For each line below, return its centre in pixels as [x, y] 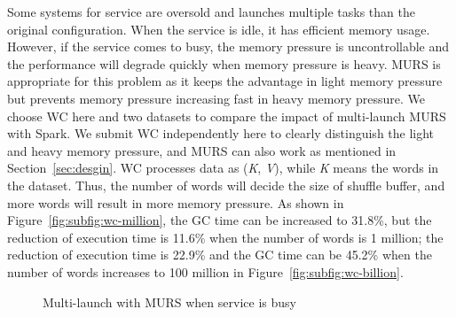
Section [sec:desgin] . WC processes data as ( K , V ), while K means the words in [223, 168]
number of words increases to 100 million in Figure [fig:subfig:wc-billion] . [205, 271]
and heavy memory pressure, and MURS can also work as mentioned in [202, 150]
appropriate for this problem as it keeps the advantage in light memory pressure [225, 81]
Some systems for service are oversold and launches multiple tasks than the [211, 12]
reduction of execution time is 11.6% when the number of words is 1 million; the [225, 237]
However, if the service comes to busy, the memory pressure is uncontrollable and [228, 46]
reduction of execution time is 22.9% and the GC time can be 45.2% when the [220, 255]
